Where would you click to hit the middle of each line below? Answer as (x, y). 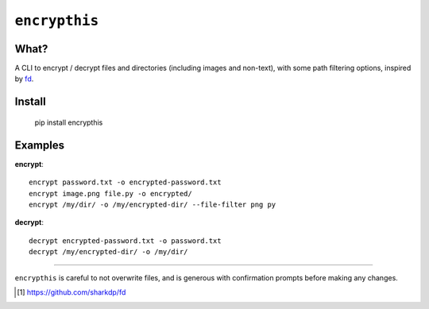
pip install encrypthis (69, 122)
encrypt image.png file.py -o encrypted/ (110, 193)
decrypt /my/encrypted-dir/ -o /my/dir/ (108, 252)
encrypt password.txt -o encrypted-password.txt (125, 182)
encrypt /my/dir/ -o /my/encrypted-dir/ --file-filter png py (153, 204)
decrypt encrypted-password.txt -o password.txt (125, 241)
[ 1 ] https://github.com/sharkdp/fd (71, 292)
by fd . (24, 79)
